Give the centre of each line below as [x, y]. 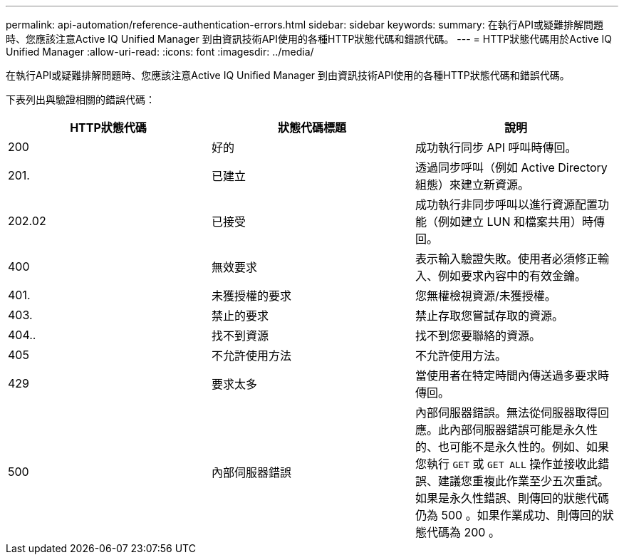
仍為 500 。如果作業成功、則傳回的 [509, 515]
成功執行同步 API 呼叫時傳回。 [496, 147]
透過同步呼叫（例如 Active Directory [511, 167]
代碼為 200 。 [463, 532]
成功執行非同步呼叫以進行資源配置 [506, 204]
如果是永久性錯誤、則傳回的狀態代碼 [512, 498]
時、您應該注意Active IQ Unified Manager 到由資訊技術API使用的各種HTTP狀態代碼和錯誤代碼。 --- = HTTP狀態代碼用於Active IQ [309, 39]
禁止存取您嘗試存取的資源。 [489, 316]
